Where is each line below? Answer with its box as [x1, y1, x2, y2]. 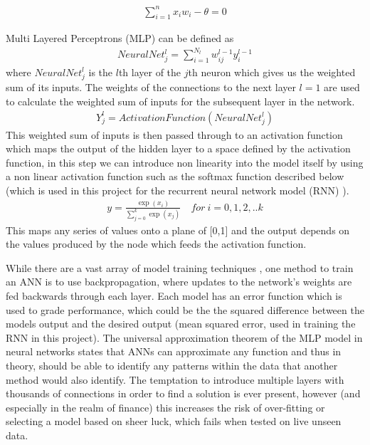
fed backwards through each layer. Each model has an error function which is [6, 288, 342, 303]
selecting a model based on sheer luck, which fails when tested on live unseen [6, 414, 342, 429]
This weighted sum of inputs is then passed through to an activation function [6, 127, 343, 142]
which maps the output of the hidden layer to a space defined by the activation [6, 141, 351, 156]
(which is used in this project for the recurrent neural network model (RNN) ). [6, 182, 349, 197]
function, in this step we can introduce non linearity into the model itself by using [6, 155, 364, 169]
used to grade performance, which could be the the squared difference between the [6, 302, 364, 317]
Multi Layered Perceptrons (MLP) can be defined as [6, 31, 234, 46]
